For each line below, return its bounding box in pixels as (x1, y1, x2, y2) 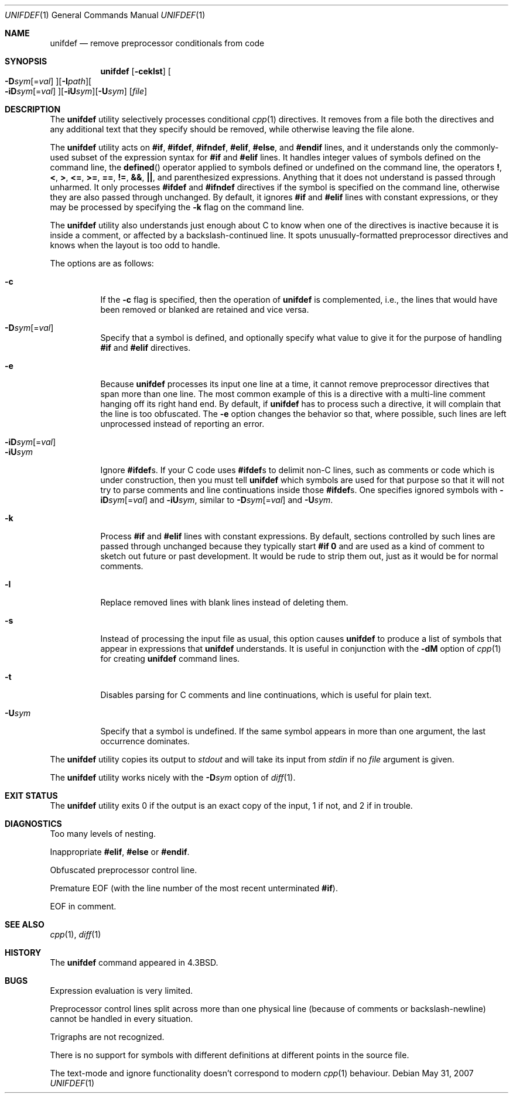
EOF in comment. (50, 901, 117, 911)
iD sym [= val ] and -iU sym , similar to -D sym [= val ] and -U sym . (100, 495, 333, 505)
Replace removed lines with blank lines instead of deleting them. (100, 597, 348, 607)
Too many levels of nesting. (50, 829, 156, 839)
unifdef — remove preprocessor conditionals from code (50, 38, 265, 48)
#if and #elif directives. (100, 343, 191, 353)
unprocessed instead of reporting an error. (100, 419, 265, 429)
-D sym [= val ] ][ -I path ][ (5, 76, 92, 86)
